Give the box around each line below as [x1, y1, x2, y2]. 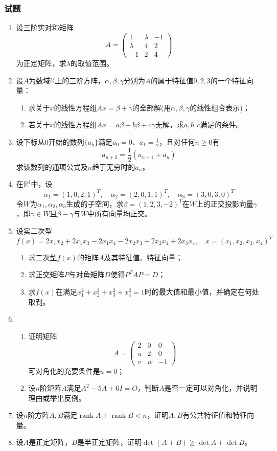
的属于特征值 [150, 75, 194, 85]
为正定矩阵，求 [16, 57, 66, 68]
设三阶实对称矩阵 [16, 22, 74, 33]
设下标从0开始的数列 [16, 136, 84, 147]
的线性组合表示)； [190, 102, 250, 112]
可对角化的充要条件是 [28, 365, 100, 376]
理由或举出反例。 [28, 392, 86, 403]
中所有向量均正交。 [87, 208, 152, 219]
